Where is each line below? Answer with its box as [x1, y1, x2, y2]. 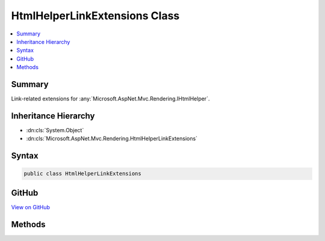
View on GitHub [11, 203, 51, 210]
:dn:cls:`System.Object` [26, 126, 84, 133]
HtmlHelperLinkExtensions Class [11, 9, 180, 22]
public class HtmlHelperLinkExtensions [23, 170, 141, 177]
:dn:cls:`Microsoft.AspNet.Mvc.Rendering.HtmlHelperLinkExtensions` [26, 135, 198, 142]
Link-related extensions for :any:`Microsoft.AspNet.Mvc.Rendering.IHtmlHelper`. [11, 95, 210, 102]
